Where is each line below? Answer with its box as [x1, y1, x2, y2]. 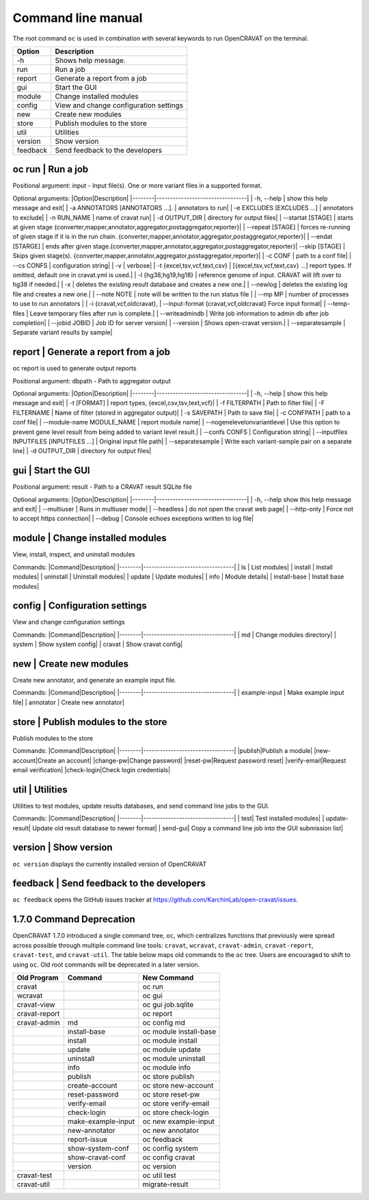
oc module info [142, 1062, 191, 1072]
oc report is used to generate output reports [12, 364, 137, 372]
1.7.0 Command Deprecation [12, 914, 136, 925]
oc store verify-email [142, 1099, 210, 1108]
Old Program [16, 973, 59, 982]
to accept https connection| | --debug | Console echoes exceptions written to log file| [12, 514, 254, 523]
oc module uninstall [142, 1054, 206, 1063]
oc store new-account [142, 1080, 214, 1090]
